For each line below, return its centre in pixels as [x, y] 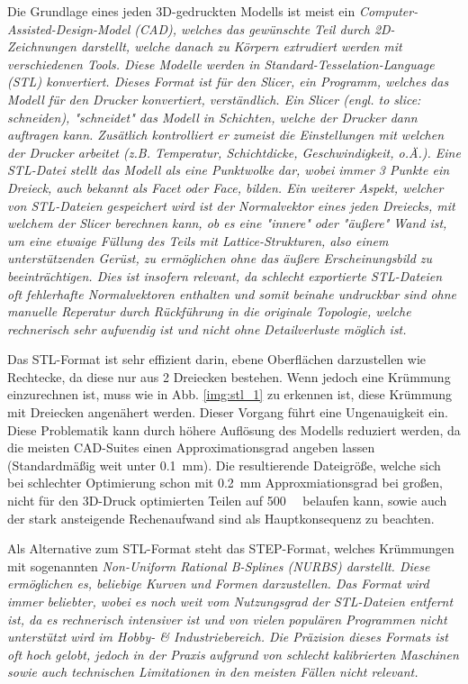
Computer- [388, 11]
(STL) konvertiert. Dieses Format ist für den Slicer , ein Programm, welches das [228, 82]
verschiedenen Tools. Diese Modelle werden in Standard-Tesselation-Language [221, 64]
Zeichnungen [42, 46]
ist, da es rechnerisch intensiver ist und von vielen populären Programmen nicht [227, 619]
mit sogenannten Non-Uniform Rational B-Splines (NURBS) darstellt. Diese [219, 565]
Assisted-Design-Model [69, 28]
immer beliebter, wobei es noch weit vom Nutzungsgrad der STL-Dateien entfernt [230, 601]
